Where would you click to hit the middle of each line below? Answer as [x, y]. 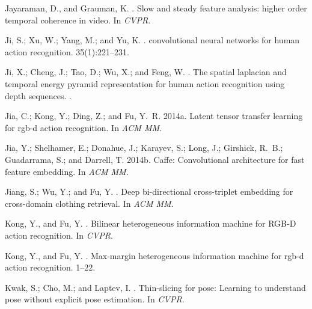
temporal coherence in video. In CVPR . [78, 20]
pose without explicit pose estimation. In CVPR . [95, 299]
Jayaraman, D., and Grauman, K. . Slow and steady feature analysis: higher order [156, 8]
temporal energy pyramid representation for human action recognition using [145, 83]
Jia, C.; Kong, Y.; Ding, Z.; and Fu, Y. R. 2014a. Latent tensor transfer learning [154, 116]
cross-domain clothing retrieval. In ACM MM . [89, 203]
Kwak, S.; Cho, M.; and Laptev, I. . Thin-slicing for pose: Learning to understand [155, 287]
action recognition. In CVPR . [59, 235]
